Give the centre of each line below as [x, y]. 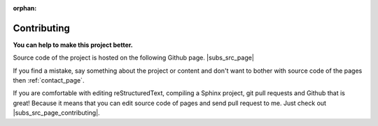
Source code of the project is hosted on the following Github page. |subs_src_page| [134, 58]
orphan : [25, 8]
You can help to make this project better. [73, 45]
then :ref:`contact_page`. [49, 80]
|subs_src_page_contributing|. [57, 113]
